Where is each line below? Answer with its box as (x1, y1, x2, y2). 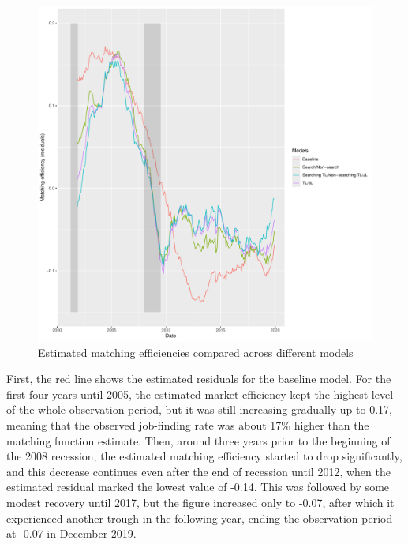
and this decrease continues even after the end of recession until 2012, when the (6, 463, 391, 479)
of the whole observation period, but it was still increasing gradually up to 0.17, (6, 401, 392, 418)
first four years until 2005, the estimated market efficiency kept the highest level (6, 385, 394, 402)
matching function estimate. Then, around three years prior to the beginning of (6, 432, 391, 448)
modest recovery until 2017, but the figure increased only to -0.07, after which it (6, 493, 395, 510)
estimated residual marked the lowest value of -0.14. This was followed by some (6, 478, 390, 495)
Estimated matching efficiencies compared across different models (38, 343, 354, 360)
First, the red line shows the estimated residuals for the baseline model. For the (6, 370, 391, 387)
